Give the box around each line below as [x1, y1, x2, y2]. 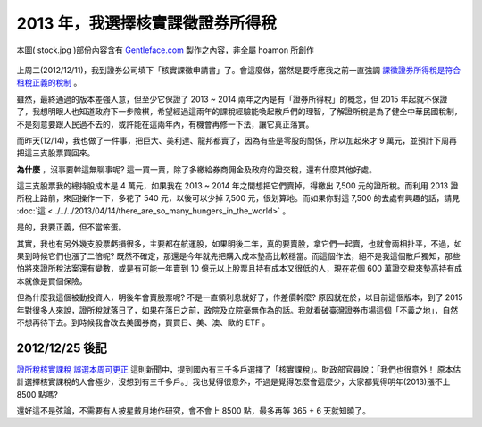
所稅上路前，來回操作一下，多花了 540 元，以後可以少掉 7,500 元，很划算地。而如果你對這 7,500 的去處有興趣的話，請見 [16, 193, 460, 204]
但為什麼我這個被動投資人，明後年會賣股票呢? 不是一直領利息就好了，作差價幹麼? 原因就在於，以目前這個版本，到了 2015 [16, 292, 463, 303]
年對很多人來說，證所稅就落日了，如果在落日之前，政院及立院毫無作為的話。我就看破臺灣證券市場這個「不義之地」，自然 [16, 305, 459, 315]
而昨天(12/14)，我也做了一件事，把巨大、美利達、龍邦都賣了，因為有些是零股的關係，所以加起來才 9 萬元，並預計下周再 [16, 135, 457, 146]
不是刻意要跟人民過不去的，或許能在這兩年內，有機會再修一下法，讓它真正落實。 [16, 119, 314, 130]
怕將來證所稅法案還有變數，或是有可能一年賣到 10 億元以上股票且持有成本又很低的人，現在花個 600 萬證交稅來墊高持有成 [16, 264, 463, 274]
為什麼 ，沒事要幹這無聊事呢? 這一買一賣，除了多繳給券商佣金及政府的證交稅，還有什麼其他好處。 [16, 163, 378, 174]
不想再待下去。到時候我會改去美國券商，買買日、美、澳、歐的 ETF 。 [16, 317, 270, 328]
